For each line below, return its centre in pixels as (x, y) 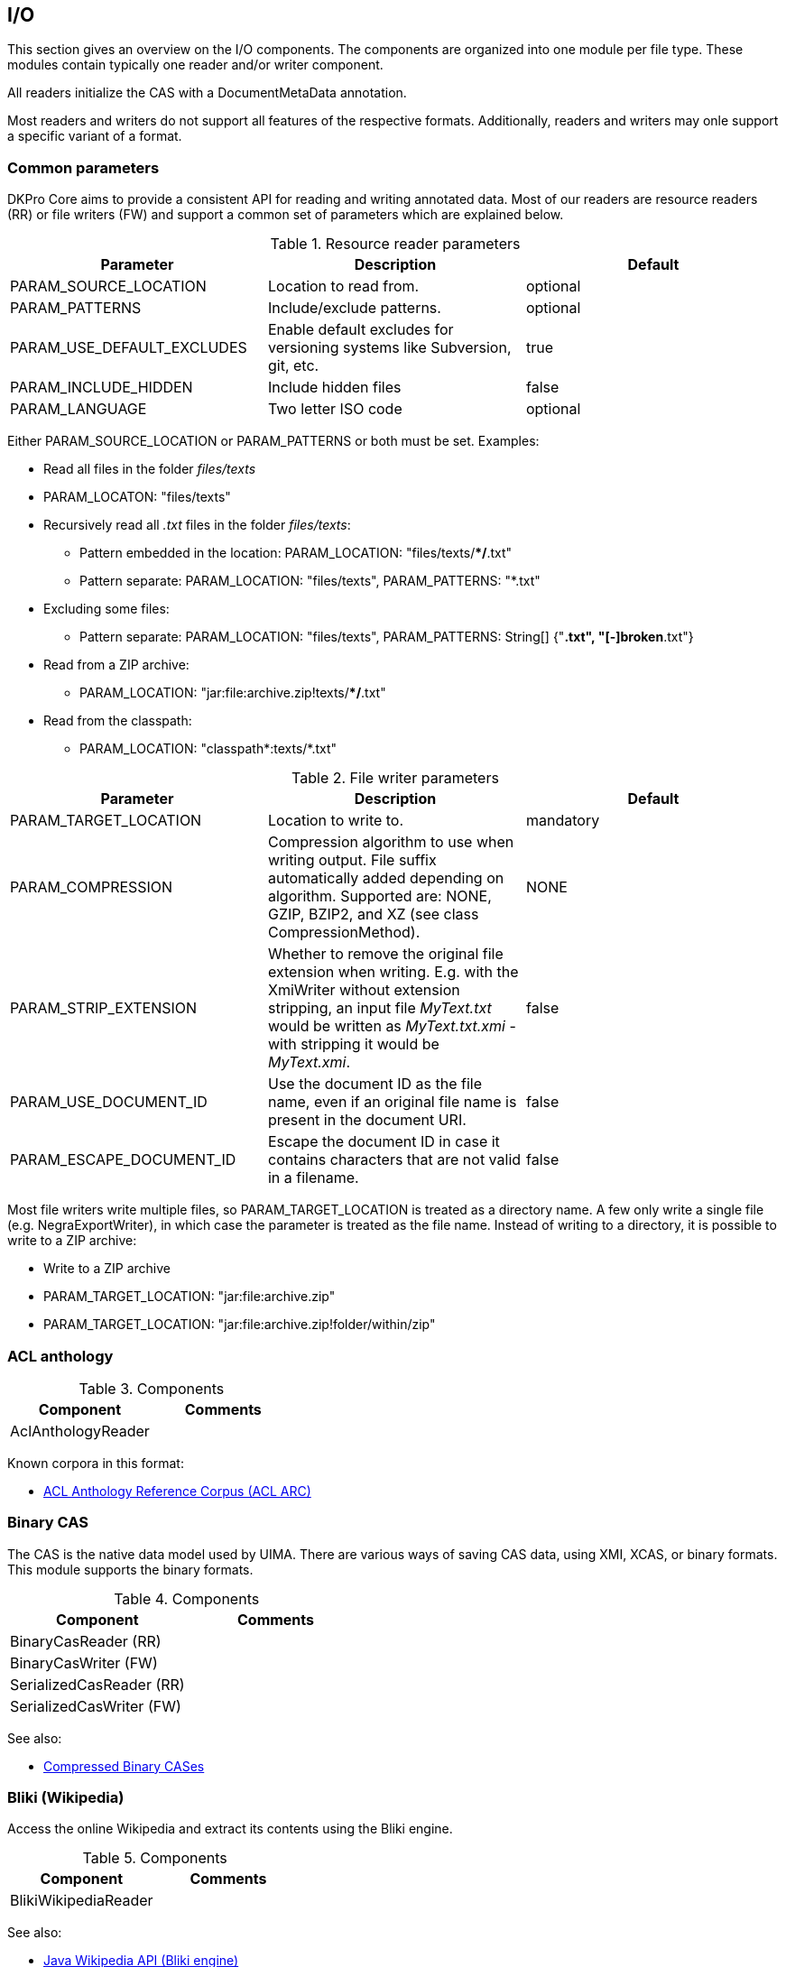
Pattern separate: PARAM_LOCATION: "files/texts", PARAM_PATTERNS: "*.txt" (310, 581)
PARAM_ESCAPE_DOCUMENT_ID (123, 1160)
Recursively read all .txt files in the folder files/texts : (197, 525)
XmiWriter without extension (364, 990)
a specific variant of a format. (95, 136)
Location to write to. (336, 821)
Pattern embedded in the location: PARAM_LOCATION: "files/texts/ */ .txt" (296, 553)
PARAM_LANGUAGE (79, 409)
